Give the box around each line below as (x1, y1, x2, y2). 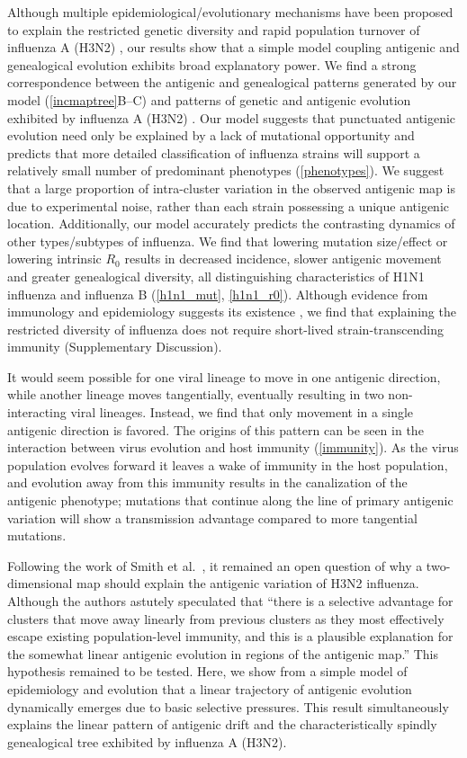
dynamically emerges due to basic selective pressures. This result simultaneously (7, 697, 449, 716)
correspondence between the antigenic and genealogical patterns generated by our (7, 73, 457, 92)
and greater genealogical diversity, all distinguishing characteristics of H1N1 (7, 266, 425, 285)
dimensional (7, 574, 73, 593)
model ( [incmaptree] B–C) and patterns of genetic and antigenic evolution (7, 90, 411, 109)
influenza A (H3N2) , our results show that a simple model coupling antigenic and (7, 38, 460, 57)
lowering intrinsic (7, 249, 102, 268)
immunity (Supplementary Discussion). (7, 337, 222, 356)
